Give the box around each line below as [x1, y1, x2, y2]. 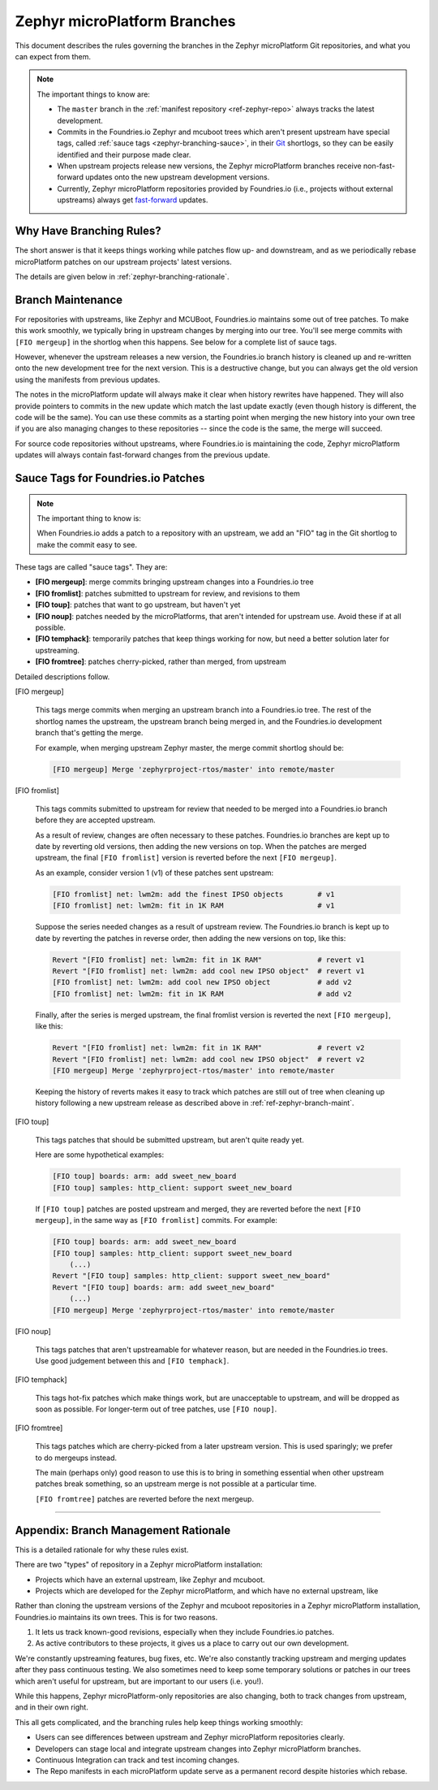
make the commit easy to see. [36, 540, 138, 549]
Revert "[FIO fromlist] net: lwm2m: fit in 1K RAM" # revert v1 [52, 955, 365, 964]
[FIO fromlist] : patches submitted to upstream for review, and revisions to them [35, 588, 300, 598]
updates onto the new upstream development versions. [85, 172, 270, 182]
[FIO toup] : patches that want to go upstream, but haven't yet [35, 600, 241, 609]
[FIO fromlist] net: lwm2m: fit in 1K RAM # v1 [52, 901, 335, 910]
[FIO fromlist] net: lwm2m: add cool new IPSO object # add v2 [52, 977, 352, 987]
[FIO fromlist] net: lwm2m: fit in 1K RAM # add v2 [52, 989, 352, 999]
